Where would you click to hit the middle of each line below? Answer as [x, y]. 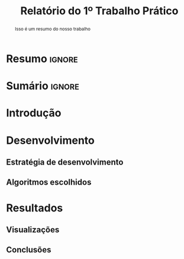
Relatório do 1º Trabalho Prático [99, 11]
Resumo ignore [42, 59]
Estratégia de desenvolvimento [65, 162]
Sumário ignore [43, 86]
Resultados [35, 208]
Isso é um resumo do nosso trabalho [52, 29]
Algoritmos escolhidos [49, 182]
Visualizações [33, 230]
